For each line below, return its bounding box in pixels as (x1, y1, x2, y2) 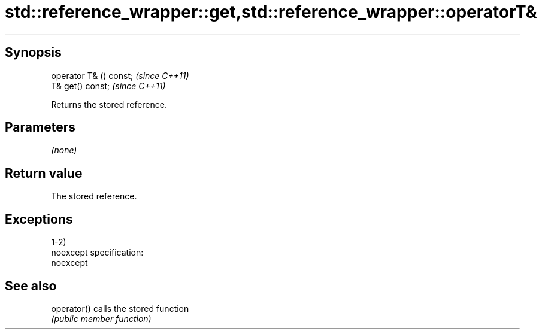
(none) (51, 145, 77, 156)
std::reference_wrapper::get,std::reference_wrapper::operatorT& (5, 2, 537, 22)
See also (5, 278, 57, 293)
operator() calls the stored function (51, 303, 189, 314)
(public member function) (51, 313, 152, 324)
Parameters (5, 120, 75, 135)
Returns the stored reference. (51, 99, 167, 110)
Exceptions (5, 211, 73, 227)
